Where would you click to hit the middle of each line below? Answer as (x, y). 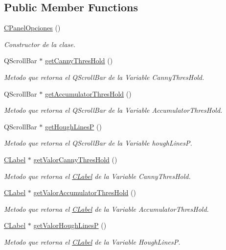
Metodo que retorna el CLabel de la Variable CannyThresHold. (97, 176)
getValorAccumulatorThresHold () (85, 192)
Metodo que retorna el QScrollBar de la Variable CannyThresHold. (104, 77)
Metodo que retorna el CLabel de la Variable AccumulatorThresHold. (106, 209)
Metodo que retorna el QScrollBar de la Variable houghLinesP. (98, 143)
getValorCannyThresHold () (75, 159)
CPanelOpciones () (32, 28)
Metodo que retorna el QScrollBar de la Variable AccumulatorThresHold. (113, 110)
